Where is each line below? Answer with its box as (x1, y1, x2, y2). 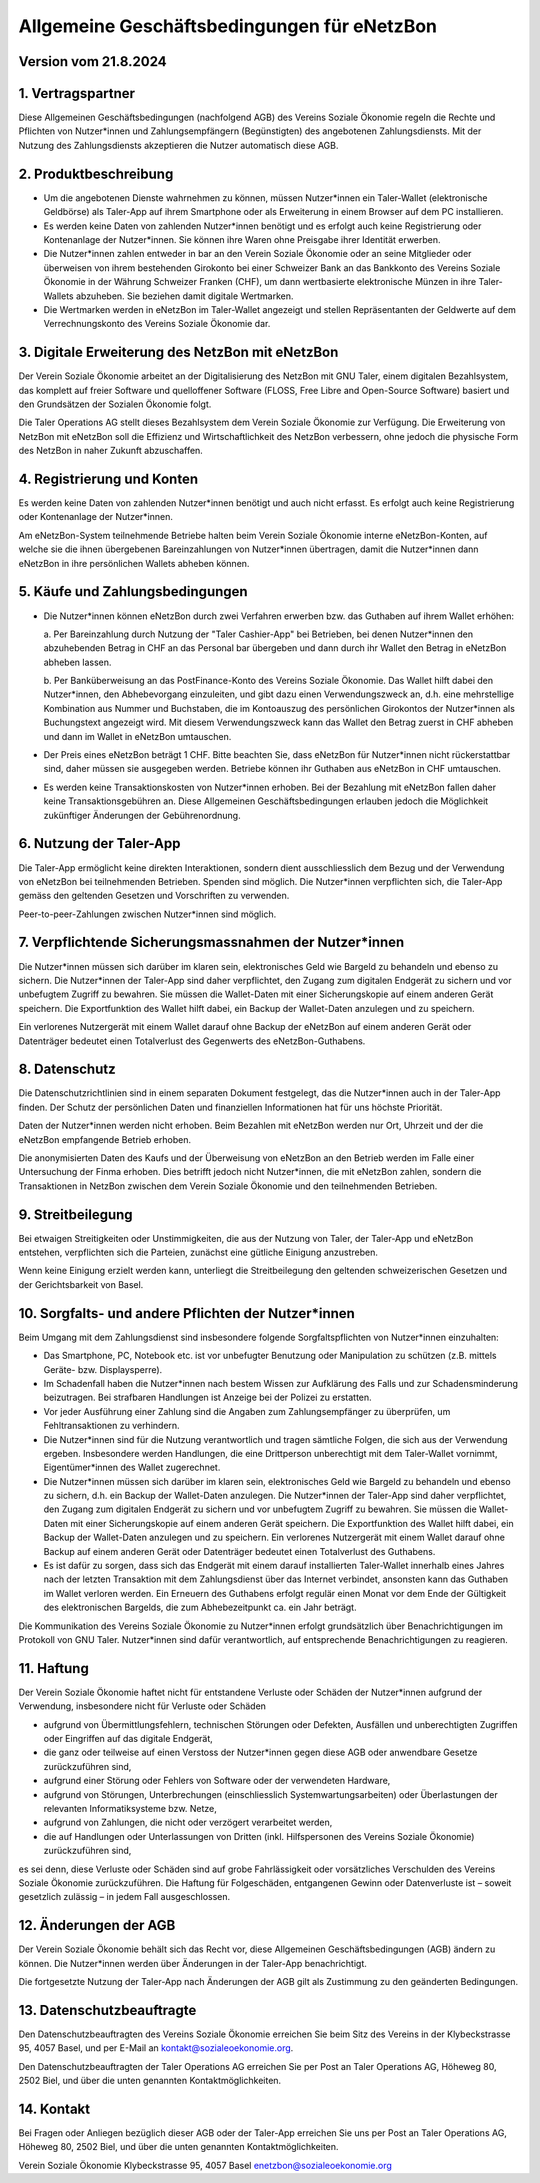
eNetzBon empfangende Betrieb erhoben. (18, 1133, 192, 1145)
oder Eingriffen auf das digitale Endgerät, (43, 1733, 214, 1745)
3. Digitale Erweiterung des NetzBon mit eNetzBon (18, 344, 339, 361)
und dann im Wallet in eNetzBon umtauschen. (43, 730, 232, 742)
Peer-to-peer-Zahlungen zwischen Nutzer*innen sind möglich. (18, 908, 277, 920)
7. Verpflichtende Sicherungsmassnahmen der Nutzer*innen (18, 934, 405, 951)
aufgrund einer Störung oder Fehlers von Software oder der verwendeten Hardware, (43, 1775, 391, 1787)
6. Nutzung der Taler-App (18, 835, 181, 852)
